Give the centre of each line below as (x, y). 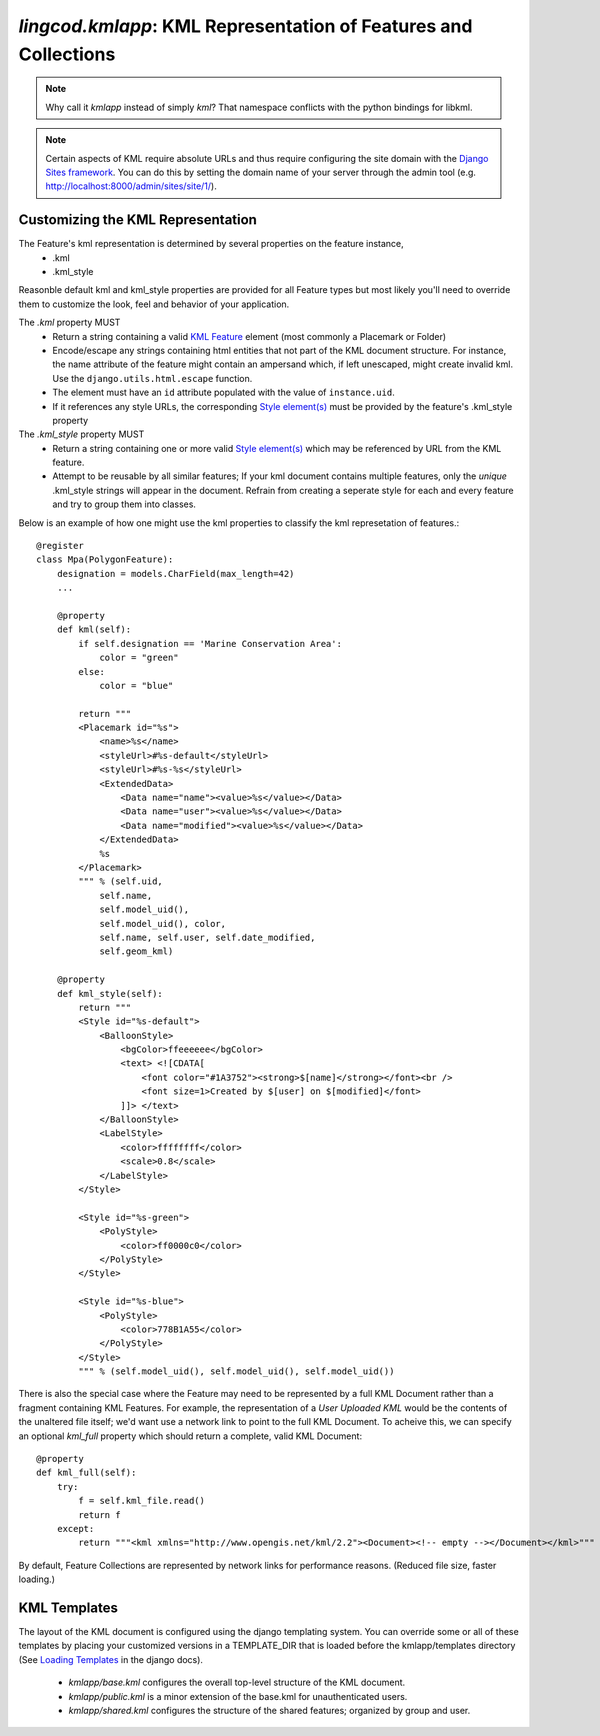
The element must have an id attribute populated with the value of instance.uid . (223, 392)
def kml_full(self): (86, 1473)
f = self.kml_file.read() (141, 1501)
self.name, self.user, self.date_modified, (207, 937)
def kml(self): (94, 629)
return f (99, 1514)
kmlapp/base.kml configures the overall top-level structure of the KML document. (237, 1682)
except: (75, 1528)
